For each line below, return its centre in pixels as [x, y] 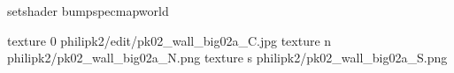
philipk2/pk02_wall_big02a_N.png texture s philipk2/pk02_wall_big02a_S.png [227, 58]
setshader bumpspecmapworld [88, 11]
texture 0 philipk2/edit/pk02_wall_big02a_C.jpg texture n [169, 40]
